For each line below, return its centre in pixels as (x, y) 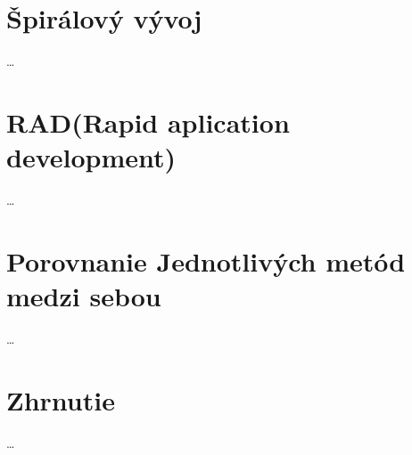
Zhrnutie (61, 399)
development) (91, 157)
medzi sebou (84, 296)
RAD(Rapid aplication (148, 122)
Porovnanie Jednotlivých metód (206, 260)
